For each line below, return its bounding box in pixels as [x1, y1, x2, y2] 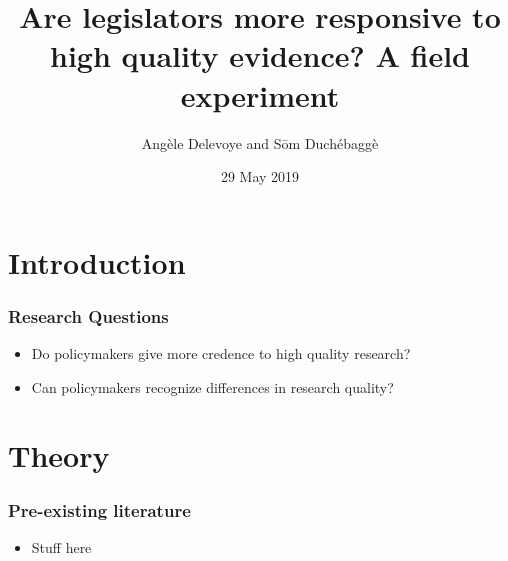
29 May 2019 [220, 166, 300, 187]
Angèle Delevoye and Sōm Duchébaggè [141, 132, 379, 153]
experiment [180, 74, 340, 115]
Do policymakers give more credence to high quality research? [31, 343, 411, 364]
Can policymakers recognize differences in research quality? [31, 376, 394, 397]
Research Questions [8, 303, 169, 328]
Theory [8, 435, 110, 476]
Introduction [8, 241, 186, 282]
